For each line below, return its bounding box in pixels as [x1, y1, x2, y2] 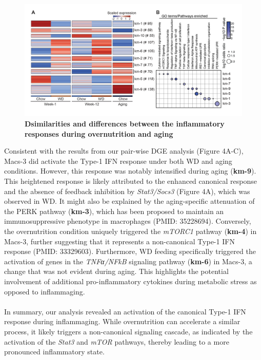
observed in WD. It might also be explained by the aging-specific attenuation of [4, 196, 255, 206]
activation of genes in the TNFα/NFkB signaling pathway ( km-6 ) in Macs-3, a [4, 256, 252, 266]
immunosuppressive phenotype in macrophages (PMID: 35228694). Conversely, [4, 216, 251, 226]
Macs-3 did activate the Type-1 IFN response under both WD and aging [4, 155, 232, 166]
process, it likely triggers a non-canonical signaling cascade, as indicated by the [4, 326, 253, 336]
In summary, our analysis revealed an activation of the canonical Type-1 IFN [4, 306, 246, 316]
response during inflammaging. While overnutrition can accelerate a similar [4, 316, 240, 327]
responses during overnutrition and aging [25, 128, 173, 139]
